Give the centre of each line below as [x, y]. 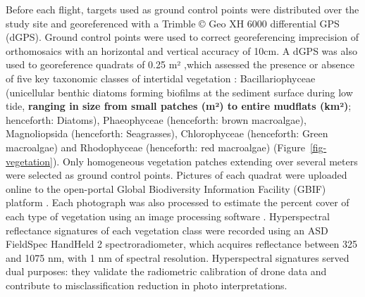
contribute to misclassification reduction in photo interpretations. [147, 285]
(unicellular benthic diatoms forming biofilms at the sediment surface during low [179, 92]
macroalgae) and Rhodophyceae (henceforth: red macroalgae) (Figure [155, 147]
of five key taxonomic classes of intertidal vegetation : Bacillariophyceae [161, 78]
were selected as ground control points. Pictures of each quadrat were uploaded [177, 175]
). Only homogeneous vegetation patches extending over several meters [205, 161]
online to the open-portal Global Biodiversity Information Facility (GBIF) [166, 188]
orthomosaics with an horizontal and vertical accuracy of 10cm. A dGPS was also [181, 50]
